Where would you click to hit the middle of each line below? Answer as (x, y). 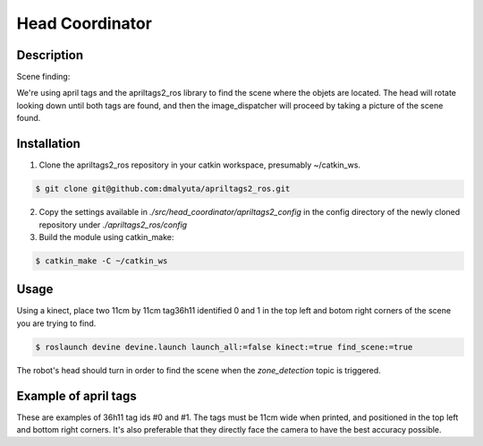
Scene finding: (43, 77)
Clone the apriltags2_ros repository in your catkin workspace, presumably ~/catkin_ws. (200, 165)
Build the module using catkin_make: (106, 236)
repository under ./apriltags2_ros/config (113, 225)
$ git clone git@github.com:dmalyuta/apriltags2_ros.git (163, 189)
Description (50, 55)
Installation (48, 144)
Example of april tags (77, 395)
